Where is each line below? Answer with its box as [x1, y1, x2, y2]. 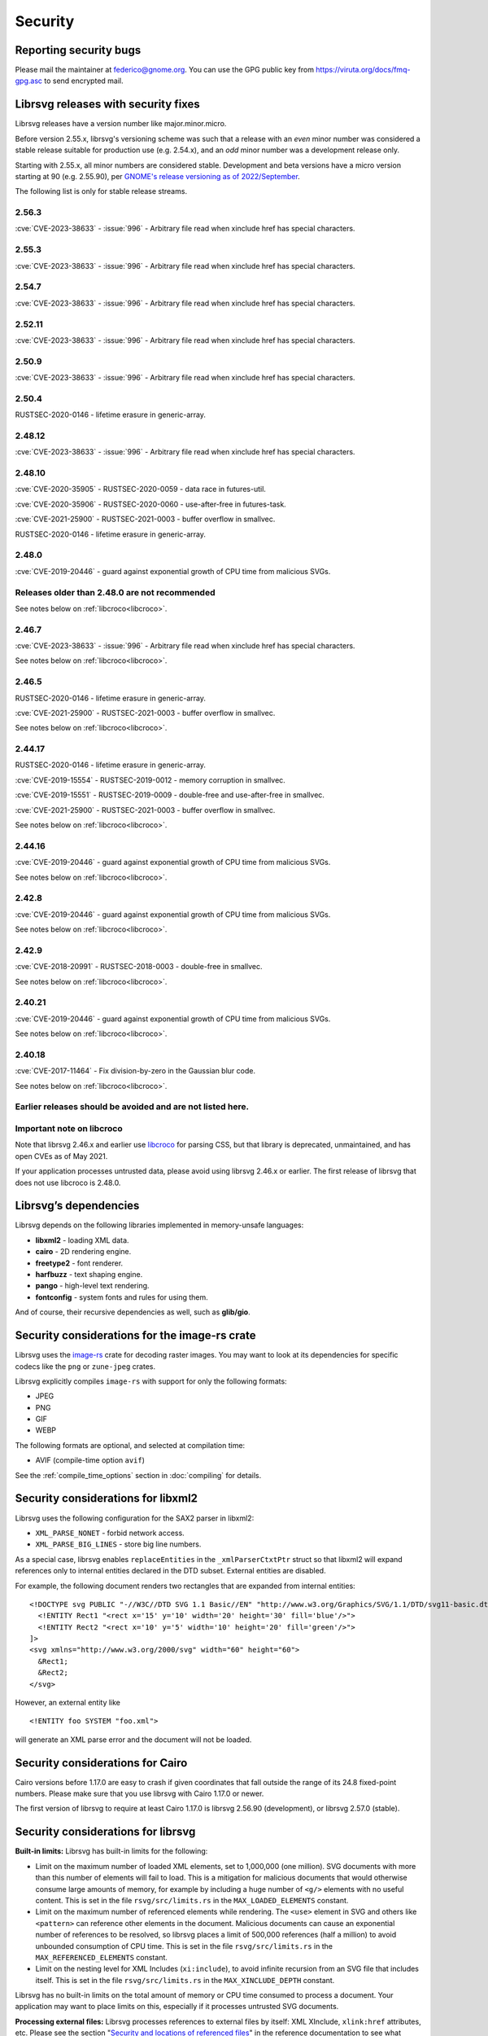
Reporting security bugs [15, 43, 142, 57]
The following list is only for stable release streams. [15, 186, 187, 196]
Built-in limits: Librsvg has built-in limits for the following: [15, 1846, 208, 1856]
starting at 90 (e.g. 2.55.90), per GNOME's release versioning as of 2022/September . [15, 171, 300, 181]
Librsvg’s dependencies [15, 1199, 140, 1213]
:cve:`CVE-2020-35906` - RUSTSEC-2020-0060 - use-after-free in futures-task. [15, 499, 286, 509]
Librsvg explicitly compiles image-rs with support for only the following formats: [15, 1376, 288, 1386]
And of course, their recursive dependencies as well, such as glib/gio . [15, 1307, 251, 1317]
